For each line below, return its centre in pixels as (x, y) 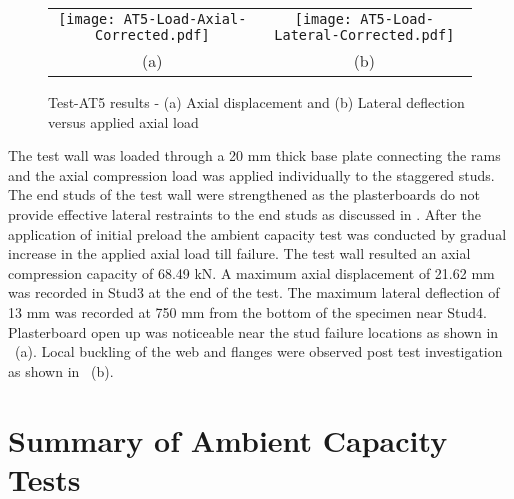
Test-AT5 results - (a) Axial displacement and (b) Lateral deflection (256, 102)
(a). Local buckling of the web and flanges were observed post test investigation (258, 351)
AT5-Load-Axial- (185, 19)
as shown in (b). (61, 370)
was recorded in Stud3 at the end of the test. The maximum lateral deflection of (254, 292)
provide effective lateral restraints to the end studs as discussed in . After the (244, 213)
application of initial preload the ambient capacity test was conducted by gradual (257, 233)
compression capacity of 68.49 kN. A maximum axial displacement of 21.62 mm (251, 272)
